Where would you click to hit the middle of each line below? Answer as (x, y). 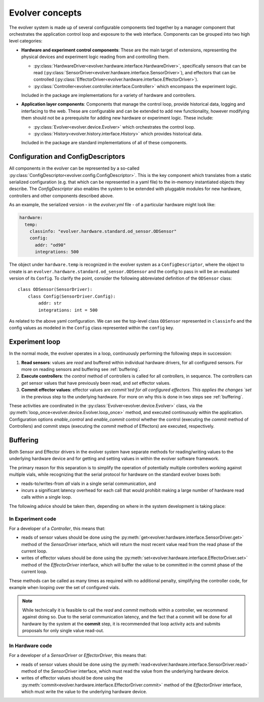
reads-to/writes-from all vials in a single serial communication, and (89, 483)
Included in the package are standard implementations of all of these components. (104, 143)
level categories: (26, 41)
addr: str (50, 303)
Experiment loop (35, 342)
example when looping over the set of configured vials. (65, 588)
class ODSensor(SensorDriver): (55, 289)
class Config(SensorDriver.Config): (72, 296)
